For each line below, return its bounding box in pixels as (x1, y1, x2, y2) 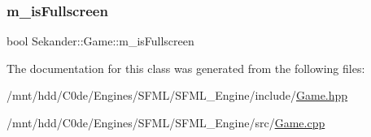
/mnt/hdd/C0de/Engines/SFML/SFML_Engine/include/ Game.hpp (7, 87, 348, 104)
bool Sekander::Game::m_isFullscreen (7, 32, 194, 49)
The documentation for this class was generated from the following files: (7, 59, 365, 76)
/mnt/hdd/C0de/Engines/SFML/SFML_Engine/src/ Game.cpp (7, 114, 325, 131)
